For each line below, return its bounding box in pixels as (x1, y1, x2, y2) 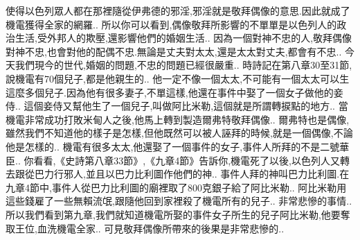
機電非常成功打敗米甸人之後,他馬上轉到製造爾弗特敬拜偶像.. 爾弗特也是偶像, (6, 112, 350, 126)
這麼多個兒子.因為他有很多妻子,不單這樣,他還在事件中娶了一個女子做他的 (6, 85, 334, 99)
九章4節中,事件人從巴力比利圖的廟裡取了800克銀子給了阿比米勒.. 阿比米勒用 (6, 180, 347, 194)
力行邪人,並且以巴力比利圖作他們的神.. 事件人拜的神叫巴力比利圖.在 (44, 166, 350, 181)
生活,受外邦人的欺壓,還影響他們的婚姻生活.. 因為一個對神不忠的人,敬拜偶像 (15, 31, 352, 45)
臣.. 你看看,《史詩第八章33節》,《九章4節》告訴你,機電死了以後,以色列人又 (6, 153, 341, 167)
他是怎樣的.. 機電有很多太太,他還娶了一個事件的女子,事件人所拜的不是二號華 (6, 139, 350, 153)
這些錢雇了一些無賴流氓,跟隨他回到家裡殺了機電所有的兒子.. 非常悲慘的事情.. (6, 194, 352, 208)
